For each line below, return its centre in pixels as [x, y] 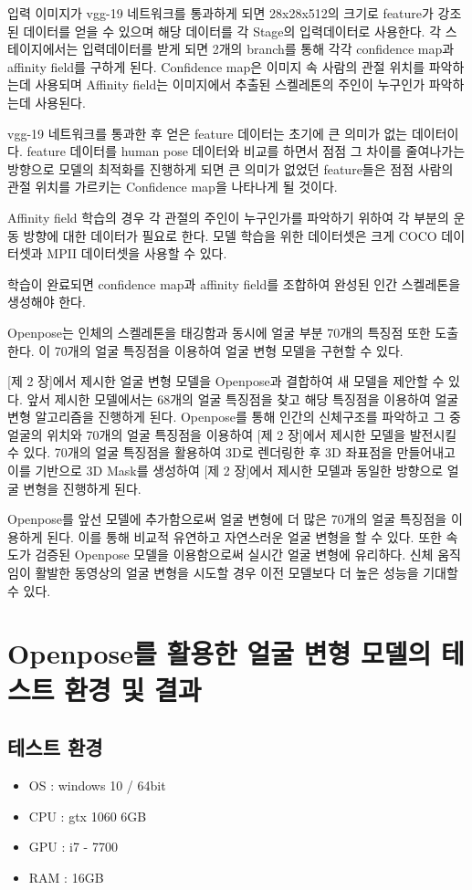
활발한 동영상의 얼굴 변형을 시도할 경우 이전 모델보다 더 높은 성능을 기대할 [246, 573]
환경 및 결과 [133, 689]
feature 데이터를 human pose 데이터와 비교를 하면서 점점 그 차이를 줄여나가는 [246, 151]
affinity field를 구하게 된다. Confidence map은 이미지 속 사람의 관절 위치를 [216, 66]
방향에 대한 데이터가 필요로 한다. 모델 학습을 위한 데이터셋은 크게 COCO [230, 235]
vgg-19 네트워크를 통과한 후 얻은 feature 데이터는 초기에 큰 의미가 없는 [208, 133]
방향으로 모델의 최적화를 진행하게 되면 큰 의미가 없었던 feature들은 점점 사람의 [231, 168]
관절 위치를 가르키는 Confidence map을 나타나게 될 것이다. [173, 187]
